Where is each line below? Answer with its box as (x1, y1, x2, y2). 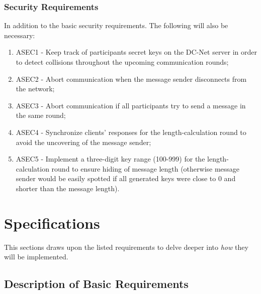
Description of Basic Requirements (4, 276, 189, 291)
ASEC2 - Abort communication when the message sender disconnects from (16, 73, 247, 84)
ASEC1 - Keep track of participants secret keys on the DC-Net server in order (16, 47, 257, 57)
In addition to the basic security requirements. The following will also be (4, 20, 228, 31)
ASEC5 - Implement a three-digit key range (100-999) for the (16, 154, 205, 164)
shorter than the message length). (16, 183, 120, 193)
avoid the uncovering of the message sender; (16, 136, 151, 147)
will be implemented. (4, 251, 68, 262)
